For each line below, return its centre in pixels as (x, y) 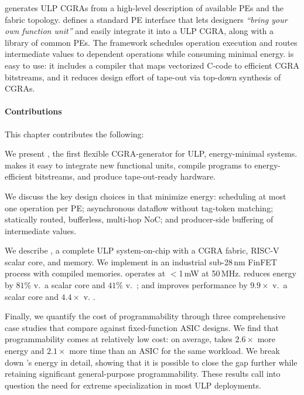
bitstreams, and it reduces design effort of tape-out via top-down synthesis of (143, 77)
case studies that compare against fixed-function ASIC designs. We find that (142, 327)
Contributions (33, 111)
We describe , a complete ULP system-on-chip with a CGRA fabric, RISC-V (142, 250)
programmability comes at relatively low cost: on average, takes (119, 339)
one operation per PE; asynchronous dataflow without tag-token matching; (139, 207)
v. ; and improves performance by (187, 285)
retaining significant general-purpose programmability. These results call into (143, 374)
